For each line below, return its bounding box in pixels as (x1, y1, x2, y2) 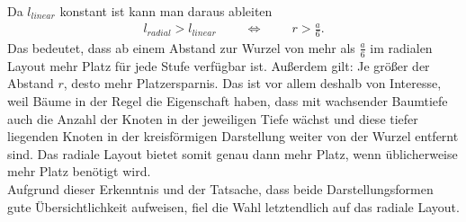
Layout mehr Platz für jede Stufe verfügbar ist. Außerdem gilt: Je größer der (7, 56, 430, 75)
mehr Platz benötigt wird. (7, 162, 151, 181)
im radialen (370, 38, 433, 57)
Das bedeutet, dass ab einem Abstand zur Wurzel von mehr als (7, 38, 355, 57)
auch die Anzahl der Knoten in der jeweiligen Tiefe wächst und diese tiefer (7, 109, 418, 128)
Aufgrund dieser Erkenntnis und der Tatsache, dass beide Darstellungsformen (7, 179, 434, 198)
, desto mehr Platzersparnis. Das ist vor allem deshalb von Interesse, (63, 74, 442, 93)
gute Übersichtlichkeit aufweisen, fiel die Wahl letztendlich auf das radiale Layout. (7, 197, 460, 216)
